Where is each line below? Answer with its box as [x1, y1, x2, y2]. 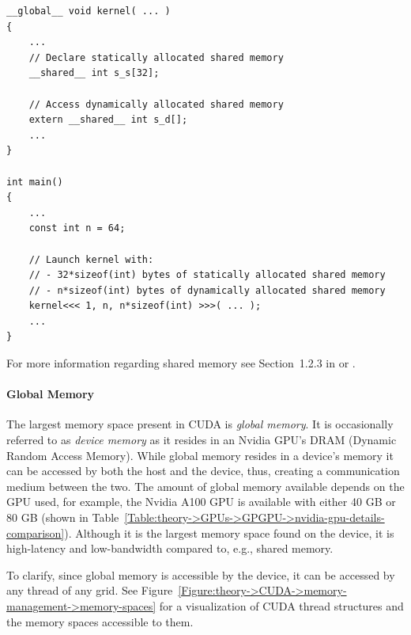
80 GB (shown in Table [6, 509, 119, 526]
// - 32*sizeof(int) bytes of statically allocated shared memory [28, 269, 386, 281]
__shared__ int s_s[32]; [28, 67, 160, 79]
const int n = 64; [28, 222, 126, 234]
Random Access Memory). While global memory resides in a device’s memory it [6, 447, 394, 463]
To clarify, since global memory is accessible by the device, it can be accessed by [6, 566, 395, 583]
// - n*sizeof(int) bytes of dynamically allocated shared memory [28, 284, 386, 296]
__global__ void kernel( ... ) [6, 6, 171, 17]
